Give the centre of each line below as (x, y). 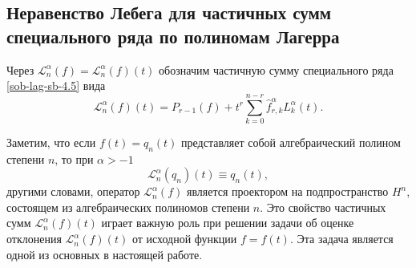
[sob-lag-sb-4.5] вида (56, 85)
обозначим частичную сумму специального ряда (276, 69)
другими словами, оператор (73, 191)
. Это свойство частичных (323, 207)
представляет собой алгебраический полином (291, 142)
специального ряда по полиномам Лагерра (173, 36)
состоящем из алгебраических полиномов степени (128, 207)
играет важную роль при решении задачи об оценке (228, 223)
